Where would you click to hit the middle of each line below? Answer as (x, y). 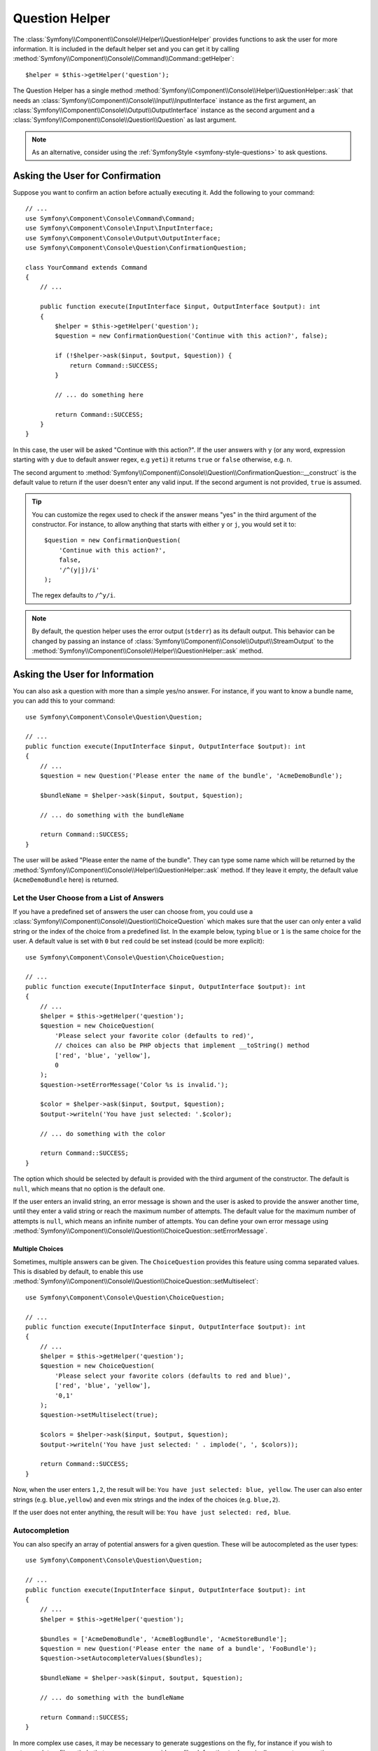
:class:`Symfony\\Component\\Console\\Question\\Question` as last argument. (125, 120)
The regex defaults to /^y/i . (73, 595)
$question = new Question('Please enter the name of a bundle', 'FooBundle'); (178, 1648)
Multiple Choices (38, 1249)
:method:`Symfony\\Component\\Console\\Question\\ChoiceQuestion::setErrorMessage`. (140, 1231)
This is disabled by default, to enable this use (78, 1271)
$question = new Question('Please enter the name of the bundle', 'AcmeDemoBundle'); (191, 776)
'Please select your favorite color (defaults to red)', (155, 1036)
